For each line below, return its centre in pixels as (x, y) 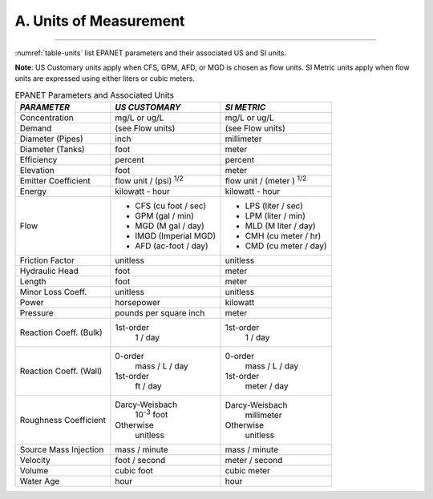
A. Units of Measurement (100, 21)
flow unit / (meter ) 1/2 (266, 180)
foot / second (140, 460)
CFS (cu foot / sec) (171, 206)
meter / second (254, 460)
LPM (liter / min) (275, 216)
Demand (36, 128)
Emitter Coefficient (55, 181)
